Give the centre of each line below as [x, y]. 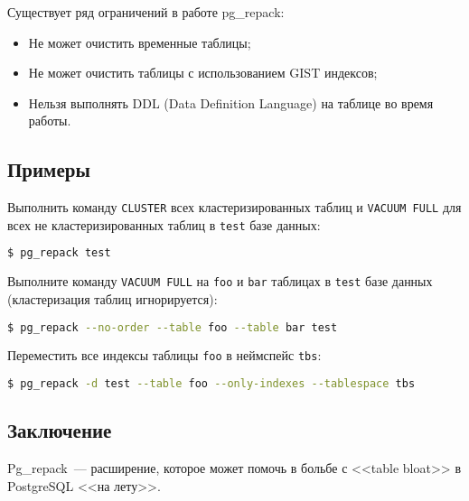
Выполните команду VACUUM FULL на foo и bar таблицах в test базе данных [220, 281]
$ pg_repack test [59, 253]
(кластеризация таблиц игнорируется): [113, 299]
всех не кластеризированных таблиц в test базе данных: [164, 224]
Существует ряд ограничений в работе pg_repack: [146, 12]
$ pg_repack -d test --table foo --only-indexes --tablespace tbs [211, 384]
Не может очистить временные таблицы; [140, 42]
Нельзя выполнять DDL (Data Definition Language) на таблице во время [231, 102]
